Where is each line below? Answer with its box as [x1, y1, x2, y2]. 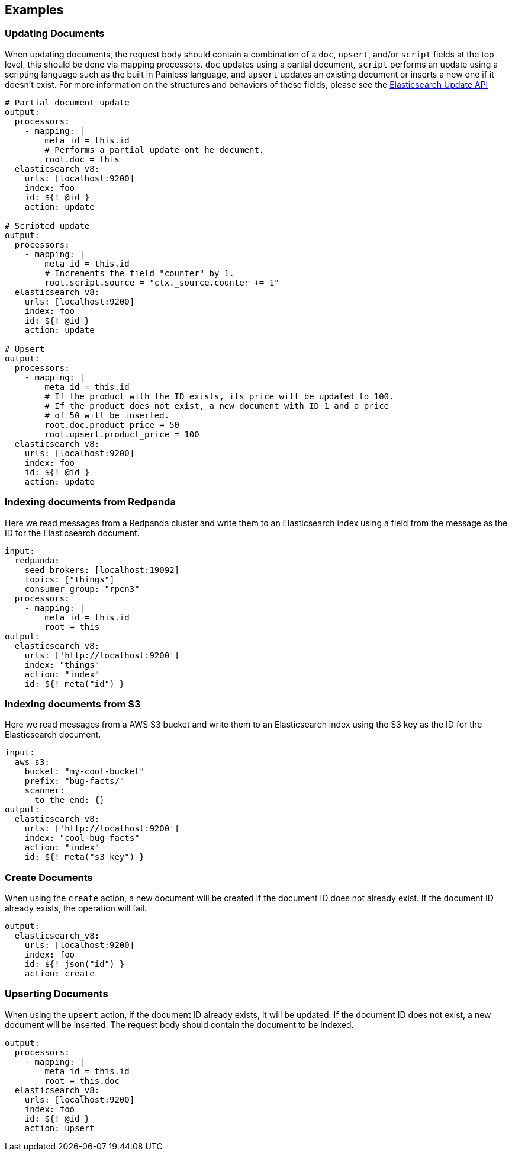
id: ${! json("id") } [24, 959, 125, 969]
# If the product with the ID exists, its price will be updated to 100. [44, 391, 394, 401]
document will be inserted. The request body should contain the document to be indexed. [5, 1019, 354, 1030]
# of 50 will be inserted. [44, 410, 170, 420]
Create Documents [5, 871, 93, 883]
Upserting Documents [5, 988, 108, 1000]
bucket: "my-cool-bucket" [24, 767, 145, 777]
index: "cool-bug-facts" [24, 833, 140, 843]
